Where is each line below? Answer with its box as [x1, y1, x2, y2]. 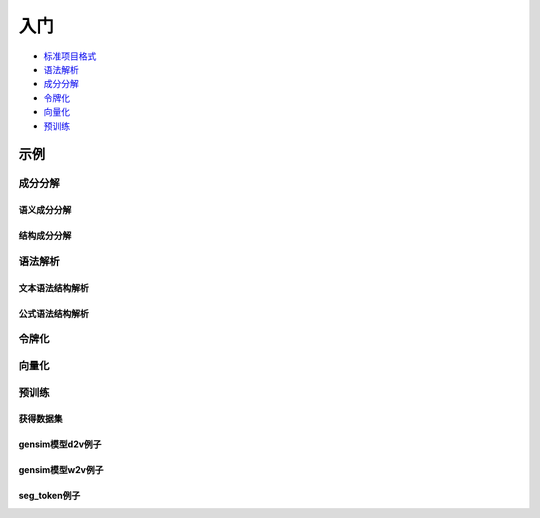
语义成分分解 [18, 204, 72, 216]
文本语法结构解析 [18, 281, 89, 294]
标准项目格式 [43, 50, 97, 62]
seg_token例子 [18, 490, 81, 502]
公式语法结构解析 [18, 307, 89, 319]
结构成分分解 [18, 230, 72, 242]
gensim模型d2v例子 [18, 438, 102, 450]
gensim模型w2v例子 [18, 464, 104, 476]
